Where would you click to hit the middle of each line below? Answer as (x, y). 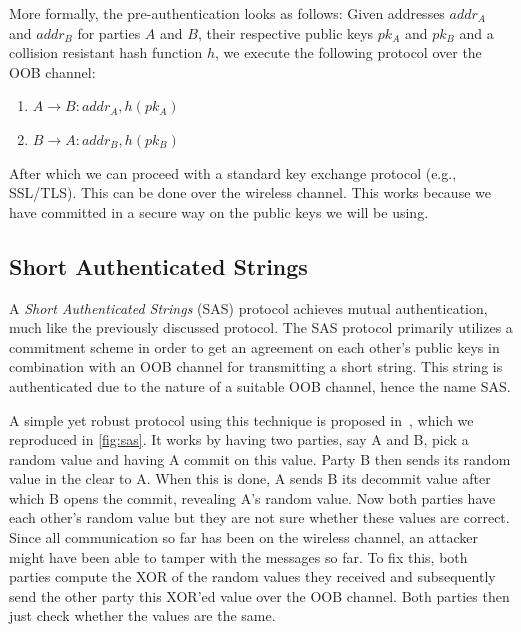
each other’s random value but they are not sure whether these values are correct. (259, 517)
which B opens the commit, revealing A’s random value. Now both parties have (252, 497)
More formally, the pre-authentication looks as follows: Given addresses (227, 13)
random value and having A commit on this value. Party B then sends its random (260, 458)
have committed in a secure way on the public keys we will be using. (219, 211)
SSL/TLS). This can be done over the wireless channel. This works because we (250, 192)
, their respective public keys (285, 32)
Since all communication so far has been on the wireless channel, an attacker (243, 537)
